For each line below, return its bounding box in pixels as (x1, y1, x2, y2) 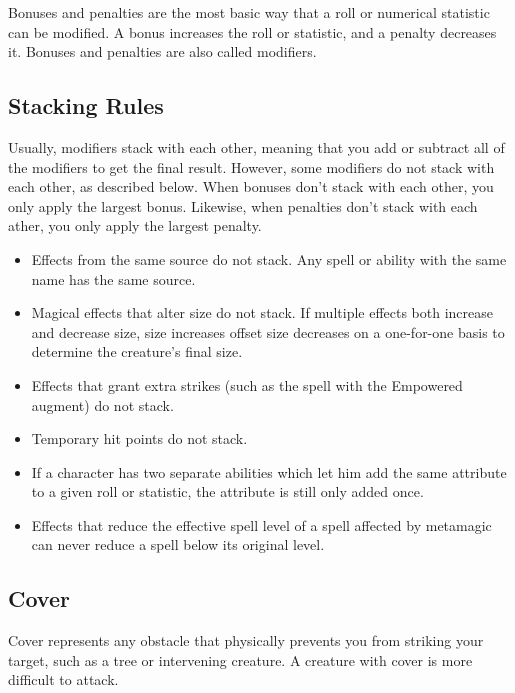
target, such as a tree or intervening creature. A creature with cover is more (8, 649, 473, 670)
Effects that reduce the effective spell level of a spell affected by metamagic (31, 514, 492, 535)
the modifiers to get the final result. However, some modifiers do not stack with (8, 156, 495, 177)
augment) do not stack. (31, 394, 174, 415)
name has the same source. (31, 268, 196, 289)
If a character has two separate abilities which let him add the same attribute (31, 461, 507, 482)
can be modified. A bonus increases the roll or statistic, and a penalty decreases (8, 21, 497, 42)
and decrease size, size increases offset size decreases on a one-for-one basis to (31, 321, 505, 342)
